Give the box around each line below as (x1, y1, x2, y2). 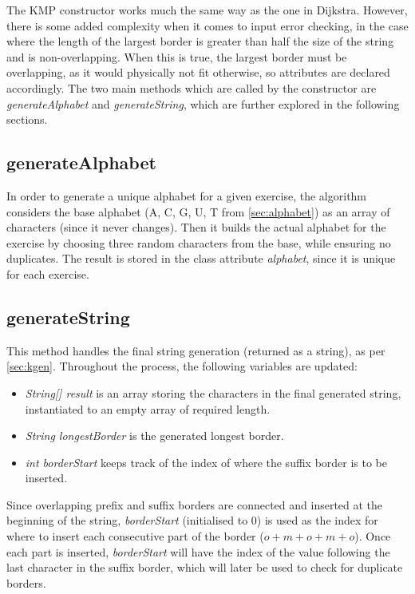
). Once (354, 528, 391, 544)
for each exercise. (6, 265, 89, 282)
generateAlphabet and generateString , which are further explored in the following (6, 95, 400, 112)
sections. (6, 111, 48, 128)
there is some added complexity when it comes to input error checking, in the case (6, 17, 409, 34)
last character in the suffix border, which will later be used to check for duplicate (6, 559, 403, 576)
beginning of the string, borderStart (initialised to (6, 512, 248, 529)
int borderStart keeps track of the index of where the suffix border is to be (25, 453, 388, 470)
